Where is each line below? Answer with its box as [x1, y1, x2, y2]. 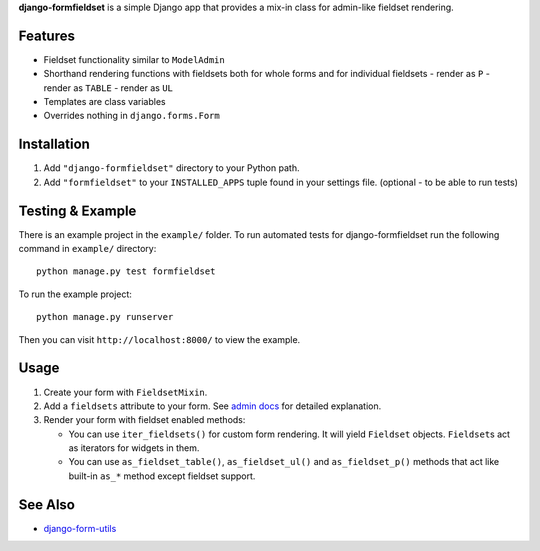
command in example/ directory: [18, 243, 157, 255]
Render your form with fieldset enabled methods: [43, 414, 246, 426]
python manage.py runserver [36, 311, 174, 323]
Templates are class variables [43, 96, 166, 108]
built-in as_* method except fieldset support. [68, 470, 256, 482]
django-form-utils [43, 522, 117, 534]
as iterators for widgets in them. [68, 442, 200, 454]
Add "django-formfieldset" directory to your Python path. [43, 162, 300, 174]
